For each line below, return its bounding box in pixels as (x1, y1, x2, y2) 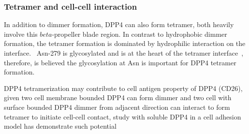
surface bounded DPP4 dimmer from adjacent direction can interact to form (4, 102, 230, 112)
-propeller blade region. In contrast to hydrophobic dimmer (52, 29, 227, 39)
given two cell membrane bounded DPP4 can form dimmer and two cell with (4, 92, 232, 103)
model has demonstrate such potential (4, 121, 117, 131)
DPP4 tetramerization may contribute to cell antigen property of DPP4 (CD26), (4, 83, 243, 93)
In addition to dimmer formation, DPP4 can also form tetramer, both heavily (4, 19, 234, 30)
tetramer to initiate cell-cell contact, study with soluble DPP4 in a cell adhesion (4, 111, 241, 121)
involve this (4, 29, 38, 39)
